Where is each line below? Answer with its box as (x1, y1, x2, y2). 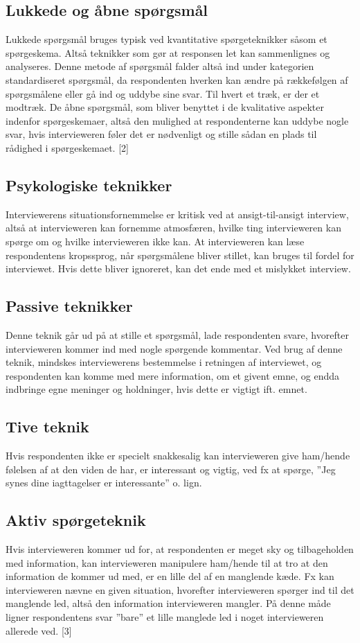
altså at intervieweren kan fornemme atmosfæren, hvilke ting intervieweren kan (6, 220, 341, 235)
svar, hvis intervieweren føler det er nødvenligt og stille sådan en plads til (6, 127, 317, 141)
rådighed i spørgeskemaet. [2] (6, 140, 129, 155)
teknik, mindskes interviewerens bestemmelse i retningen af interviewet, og (6, 355, 322, 369)
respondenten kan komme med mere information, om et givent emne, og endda (6, 368, 339, 382)
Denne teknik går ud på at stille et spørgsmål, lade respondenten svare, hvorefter (6, 327, 349, 342)
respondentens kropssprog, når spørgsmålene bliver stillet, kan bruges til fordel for (6, 247, 354, 262)
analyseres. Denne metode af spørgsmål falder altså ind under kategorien (6, 59, 314, 73)
